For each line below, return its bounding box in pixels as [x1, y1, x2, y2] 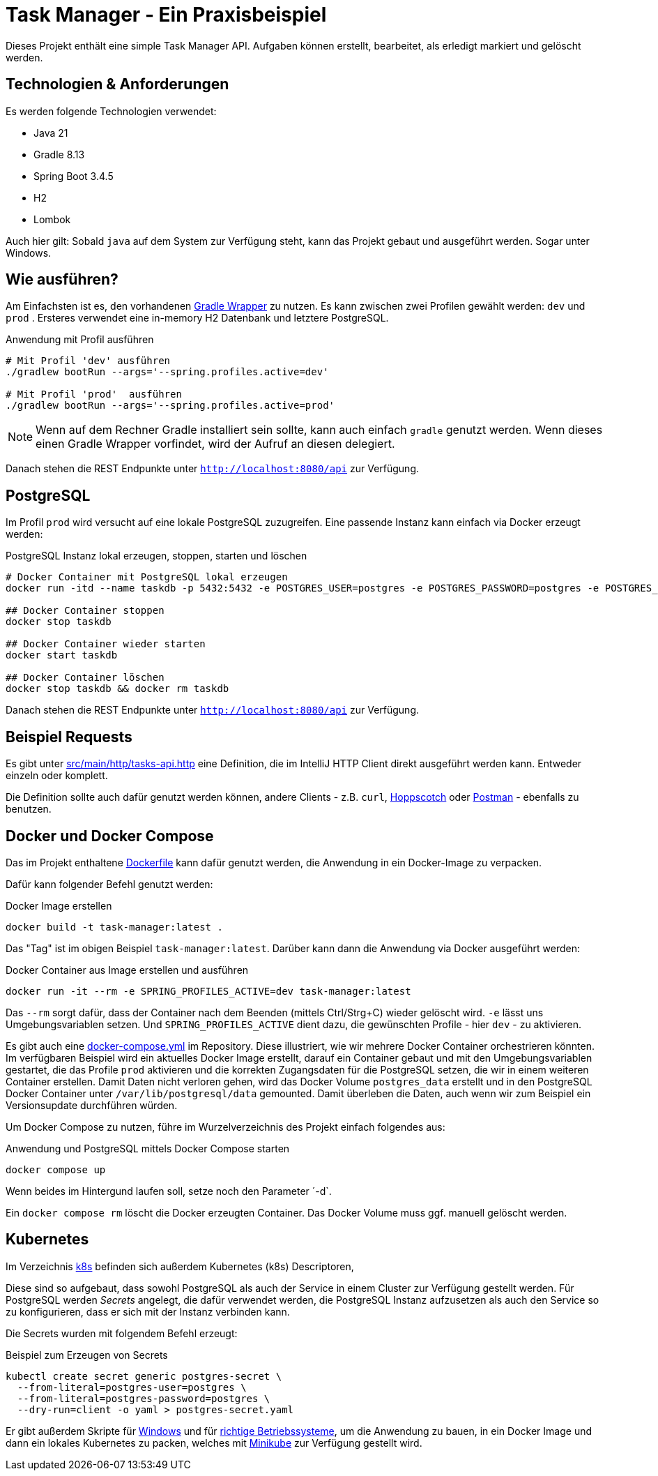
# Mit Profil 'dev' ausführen [6, 355, 171, 367]
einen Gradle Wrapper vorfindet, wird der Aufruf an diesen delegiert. [36, 437, 395, 451]
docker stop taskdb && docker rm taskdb [6, 683, 229, 695]
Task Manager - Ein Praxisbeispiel [6, 3, 327, 27]
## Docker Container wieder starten [6, 638, 206, 650]
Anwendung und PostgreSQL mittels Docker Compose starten [6, 1142, 290, 1154]
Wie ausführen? [6, 271, 118, 289]
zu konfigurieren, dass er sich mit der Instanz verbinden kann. [6, 1305, 290, 1318]
